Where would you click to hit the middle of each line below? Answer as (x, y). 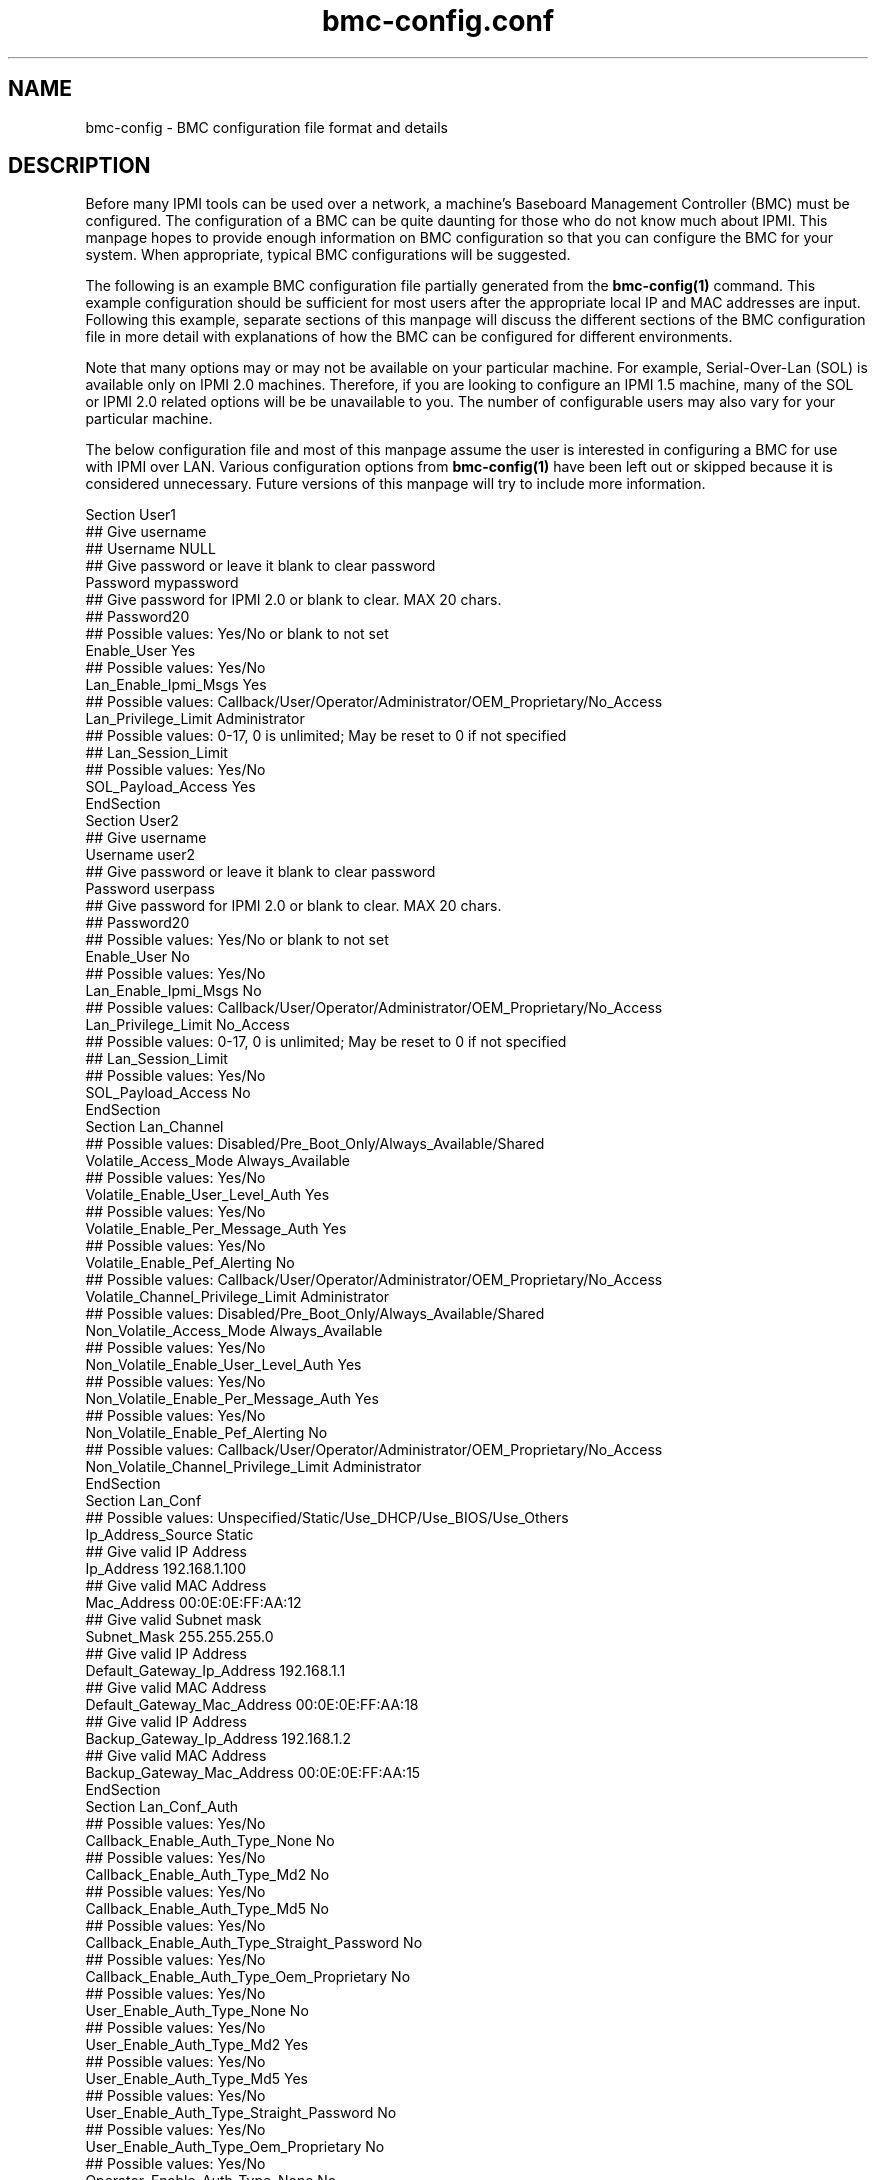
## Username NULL (150, 549)
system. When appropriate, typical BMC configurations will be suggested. (328, 255)
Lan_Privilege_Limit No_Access (187, 1025)
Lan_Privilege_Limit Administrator (195, 719)
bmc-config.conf (438, 21)
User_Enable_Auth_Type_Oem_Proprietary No (235, 2147)
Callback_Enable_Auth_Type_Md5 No (207, 1909)
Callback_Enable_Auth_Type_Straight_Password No (254, 1943)
